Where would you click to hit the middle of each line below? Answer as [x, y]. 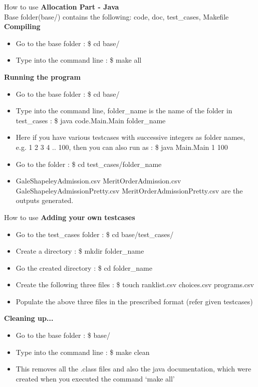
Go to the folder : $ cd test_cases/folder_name [89, 164]
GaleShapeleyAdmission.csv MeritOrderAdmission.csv [98, 181]
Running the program [42, 76]
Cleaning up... [29, 318]
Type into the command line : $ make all [79, 60]
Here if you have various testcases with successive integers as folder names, [131, 137]
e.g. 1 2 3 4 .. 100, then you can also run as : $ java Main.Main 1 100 [122, 147]
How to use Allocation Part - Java [62, 7]
